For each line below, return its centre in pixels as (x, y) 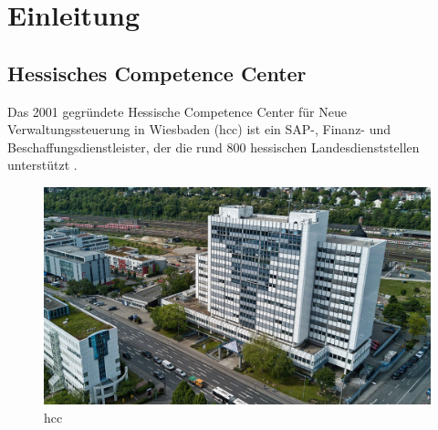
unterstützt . (42, 165)
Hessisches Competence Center (157, 73)
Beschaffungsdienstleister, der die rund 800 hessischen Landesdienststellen (214, 147)
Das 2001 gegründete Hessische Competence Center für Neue (177, 111)
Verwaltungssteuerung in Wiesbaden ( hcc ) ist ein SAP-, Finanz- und (199, 129)
